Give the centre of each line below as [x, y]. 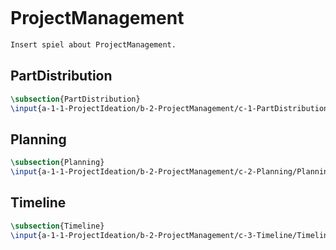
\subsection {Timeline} [57, 226]
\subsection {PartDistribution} [75, 99]
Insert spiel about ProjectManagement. [93, 44]
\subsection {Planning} [57, 163]
